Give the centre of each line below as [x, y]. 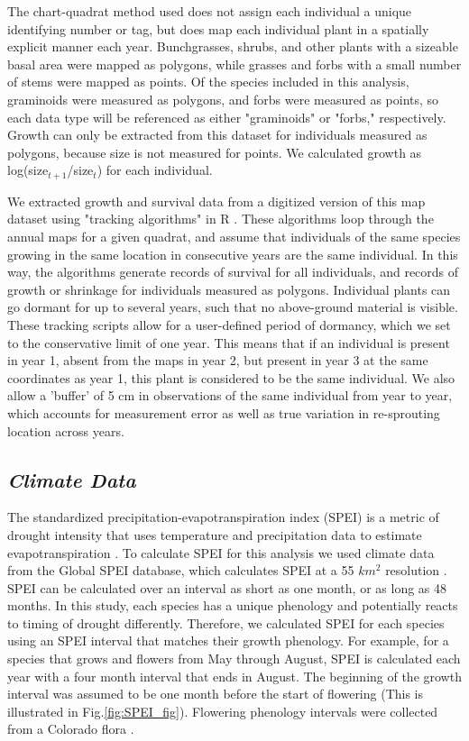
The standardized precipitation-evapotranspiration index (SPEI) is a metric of [223, 517]
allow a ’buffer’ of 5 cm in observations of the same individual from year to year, [230, 395]
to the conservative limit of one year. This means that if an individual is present [229, 342]
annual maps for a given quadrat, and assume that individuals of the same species [234, 236]
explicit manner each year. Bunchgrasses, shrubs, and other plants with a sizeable [233, 46]
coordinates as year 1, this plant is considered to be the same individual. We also [231, 377]
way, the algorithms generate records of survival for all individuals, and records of [233, 272]
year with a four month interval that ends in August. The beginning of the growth [234, 676]
